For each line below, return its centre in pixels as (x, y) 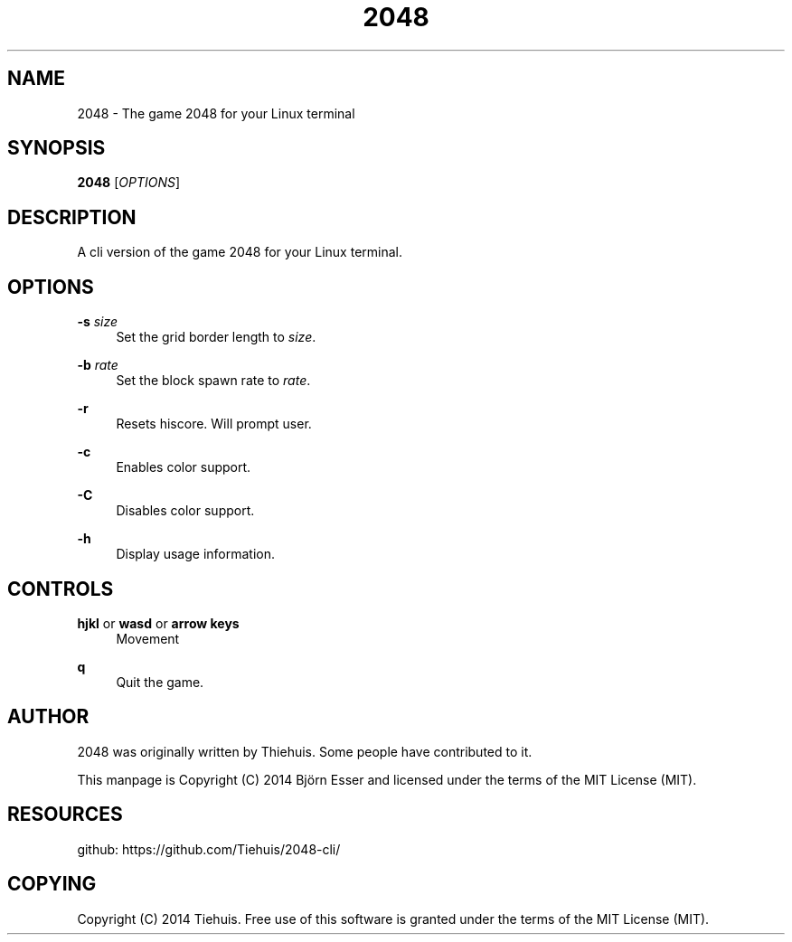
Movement (148, 638)
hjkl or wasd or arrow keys (158, 623)
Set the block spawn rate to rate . (213, 381)
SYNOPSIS (57, 148)
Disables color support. (185, 511)
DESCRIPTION (72, 217)
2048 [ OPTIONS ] (129, 183)
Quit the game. (160, 682)
